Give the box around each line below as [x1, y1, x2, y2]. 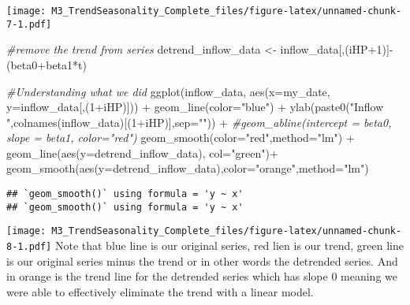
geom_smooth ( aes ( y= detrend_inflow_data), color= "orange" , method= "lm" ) [6, 160, 369, 177]
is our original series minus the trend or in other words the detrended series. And [6, 252, 398, 269]
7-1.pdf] [6, 18, 52, 30]
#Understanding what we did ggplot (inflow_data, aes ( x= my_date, [6, 83, 330, 99]
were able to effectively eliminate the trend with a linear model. [6, 283, 314, 299]
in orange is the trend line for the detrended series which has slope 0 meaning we [6, 268, 397, 285]
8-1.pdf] [6, 241, 52, 253]
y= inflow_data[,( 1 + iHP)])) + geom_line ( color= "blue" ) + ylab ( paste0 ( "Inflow [6, 99, 384, 115]
